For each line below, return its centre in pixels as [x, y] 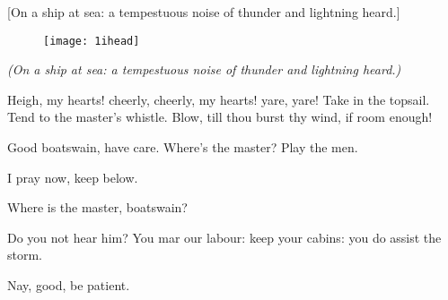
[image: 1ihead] [92, 41]
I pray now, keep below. [73, 177]
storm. [25, 255]
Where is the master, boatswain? [97, 207]
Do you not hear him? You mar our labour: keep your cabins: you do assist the [224, 237]
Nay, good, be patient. [69, 285]
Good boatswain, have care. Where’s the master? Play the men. [183, 147]
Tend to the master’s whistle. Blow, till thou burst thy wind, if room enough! [220, 117]
